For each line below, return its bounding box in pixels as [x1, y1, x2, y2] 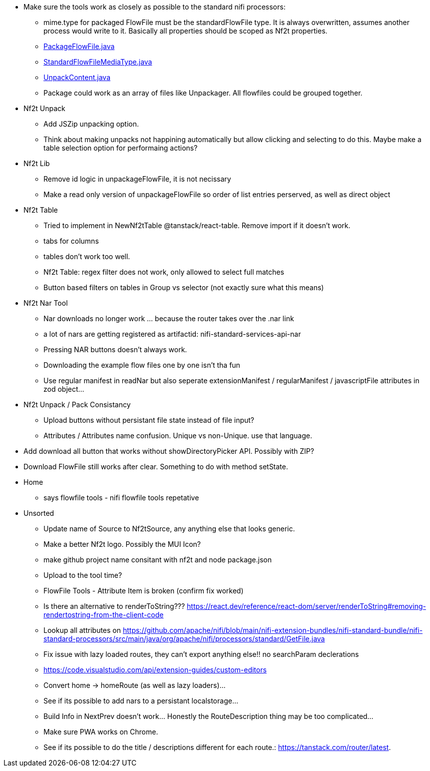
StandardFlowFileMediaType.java [43, 58, 152, 66]
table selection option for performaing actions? [43, 144, 198, 152]
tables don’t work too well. [43, 252, 130, 261]
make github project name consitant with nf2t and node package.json [43, 555, 272, 564]
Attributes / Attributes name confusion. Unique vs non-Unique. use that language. [43, 431, 312, 440]
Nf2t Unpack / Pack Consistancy [23, 400, 131, 409]
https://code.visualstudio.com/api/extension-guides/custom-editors [43, 665, 267, 674]
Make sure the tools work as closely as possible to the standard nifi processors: [23, 3, 286, 11]
